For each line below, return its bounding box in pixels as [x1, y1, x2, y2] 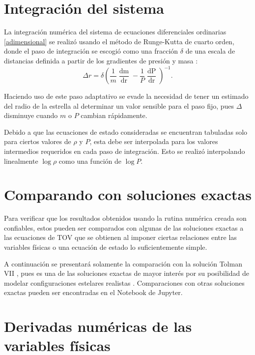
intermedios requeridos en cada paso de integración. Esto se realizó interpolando [4, 146, 245, 156]
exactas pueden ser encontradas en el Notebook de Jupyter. [4, 287, 183, 297]
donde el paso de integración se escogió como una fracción [4, 46, 178, 56]
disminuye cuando [4, 110, 58, 120]
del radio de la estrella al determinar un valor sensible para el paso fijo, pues [4, 100, 234, 111]
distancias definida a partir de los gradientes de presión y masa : [4, 55, 198, 65]
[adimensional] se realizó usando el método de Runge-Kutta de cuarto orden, [4, 36, 234, 46]
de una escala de [185, 46, 235, 56]
